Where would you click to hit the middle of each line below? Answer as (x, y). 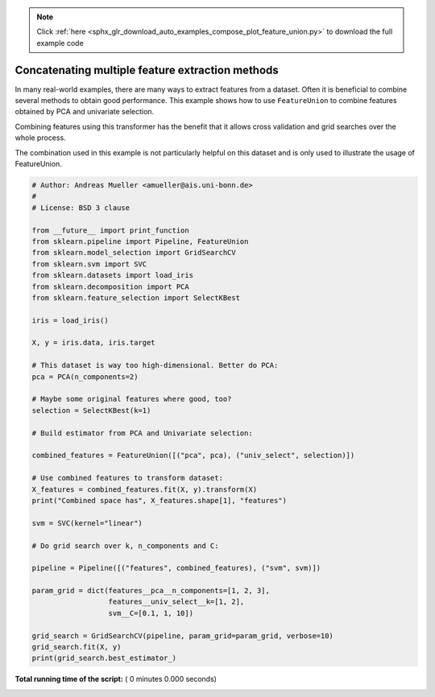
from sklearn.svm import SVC (89, 264)
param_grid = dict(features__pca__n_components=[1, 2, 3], (151, 591)
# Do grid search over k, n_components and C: (125, 546)
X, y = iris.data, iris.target (94, 343)
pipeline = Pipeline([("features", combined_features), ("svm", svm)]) (176, 568)
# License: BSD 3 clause (81, 208)
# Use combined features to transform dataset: (127, 478)
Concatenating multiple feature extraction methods (147, 70)
